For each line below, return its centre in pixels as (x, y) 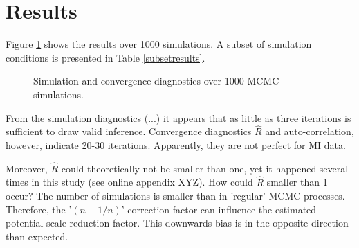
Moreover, (27, 168)
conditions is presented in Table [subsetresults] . (105, 57)
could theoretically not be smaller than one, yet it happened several (205, 168)
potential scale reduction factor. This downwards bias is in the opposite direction (177, 223)
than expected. (37, 236)
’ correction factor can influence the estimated (219, 209)
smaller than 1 (297, 182)
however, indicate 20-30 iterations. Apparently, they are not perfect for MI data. (176, 144)
